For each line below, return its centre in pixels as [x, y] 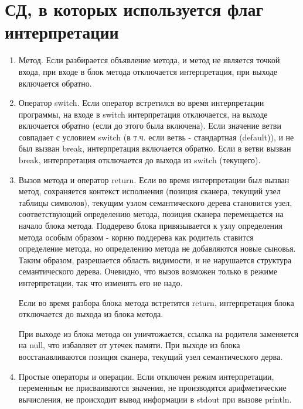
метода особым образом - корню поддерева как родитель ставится [136, 237]
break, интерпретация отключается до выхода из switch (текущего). [139, 160]
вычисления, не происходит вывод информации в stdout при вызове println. [155, 399]
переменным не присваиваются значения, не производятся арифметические [152, 388]
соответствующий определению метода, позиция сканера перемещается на [151, 214]
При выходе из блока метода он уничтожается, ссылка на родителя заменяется [159, 333]
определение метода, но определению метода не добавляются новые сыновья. [157, 248]
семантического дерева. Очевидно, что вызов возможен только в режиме [148, 271]
